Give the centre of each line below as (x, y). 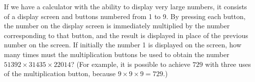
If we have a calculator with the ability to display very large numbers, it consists (126, 6)
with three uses (228, 64)
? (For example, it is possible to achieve (131, 64)
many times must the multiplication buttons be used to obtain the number (117, 54)
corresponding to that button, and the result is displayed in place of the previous (126, 35)
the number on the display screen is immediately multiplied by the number (117, 26)
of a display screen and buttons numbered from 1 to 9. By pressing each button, (125, 16)
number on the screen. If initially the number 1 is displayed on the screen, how (123, 45)
